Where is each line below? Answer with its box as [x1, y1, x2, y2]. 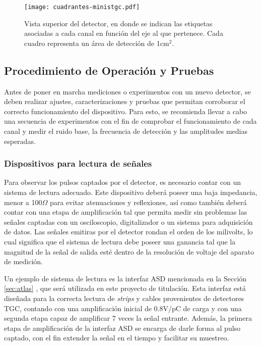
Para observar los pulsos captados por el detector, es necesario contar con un [4, 177, 241, 187]
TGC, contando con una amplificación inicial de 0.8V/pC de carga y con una [4, 303, 242, 313]
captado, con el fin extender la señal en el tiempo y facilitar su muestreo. [4, 332, 229, 343]
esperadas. [4, 135, 36, 146]
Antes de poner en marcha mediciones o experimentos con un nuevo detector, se [4, 86, 251, 96]
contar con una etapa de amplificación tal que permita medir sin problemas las [4, 207, 247, 217]
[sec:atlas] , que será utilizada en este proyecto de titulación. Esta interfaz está [4, 283, 246, 293]
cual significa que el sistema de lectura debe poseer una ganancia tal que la [4, 236, 236, 246]
